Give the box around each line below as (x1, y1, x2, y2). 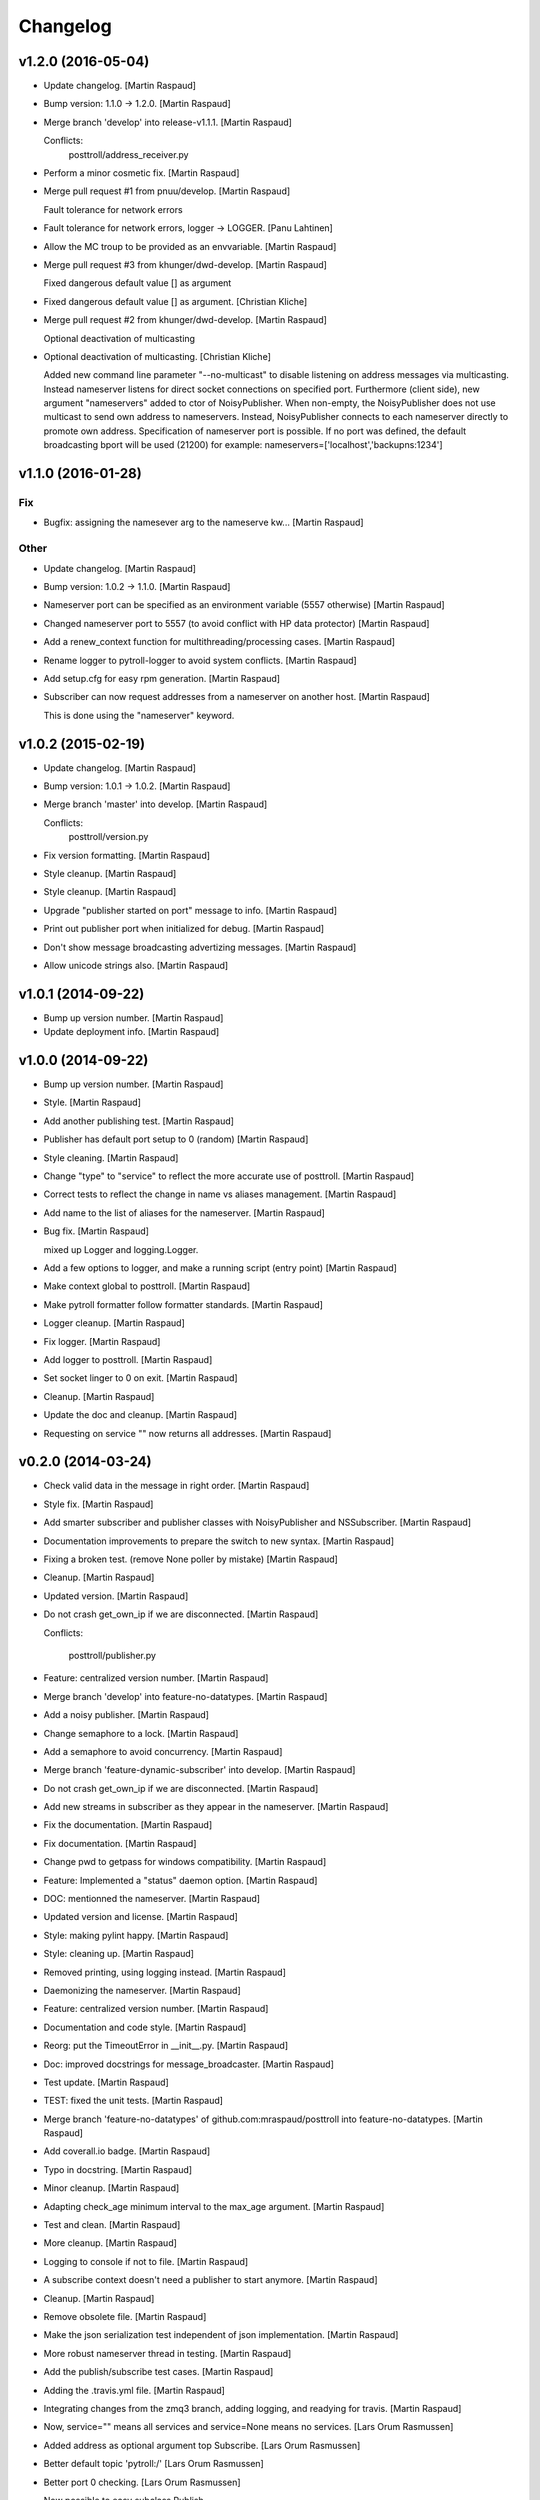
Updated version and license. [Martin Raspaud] (43, 1911, 239, 1923)
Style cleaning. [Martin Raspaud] (43, 1151, 179, 1164)
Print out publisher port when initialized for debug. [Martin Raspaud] (43, 923, 325, 935)
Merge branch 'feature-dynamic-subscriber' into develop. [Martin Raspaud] (43, 1764, 356, 1776)
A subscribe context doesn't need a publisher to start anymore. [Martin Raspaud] (43, 2274, 379, 2286)
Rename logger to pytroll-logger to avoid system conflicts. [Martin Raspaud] (43, 654, 357, 666)
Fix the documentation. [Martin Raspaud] (43, 1819, 213, 1831)
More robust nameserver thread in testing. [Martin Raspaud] (43, 2347, 292, 2359)
